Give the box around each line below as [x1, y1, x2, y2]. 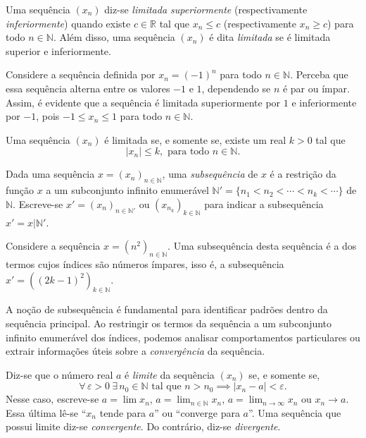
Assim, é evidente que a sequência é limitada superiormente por [6, 95, 281, 109]
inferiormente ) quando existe [6, 16, 131, 30]
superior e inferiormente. [6, 43, 111, 58]
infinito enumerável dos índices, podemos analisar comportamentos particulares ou [6, 329, 360, 344]
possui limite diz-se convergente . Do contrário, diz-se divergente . [6, 419, 281, 434]
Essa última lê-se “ [6, 405, 87, 420]
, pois [36, 109, 60, 123]
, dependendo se [201, 80, 271, 95]
